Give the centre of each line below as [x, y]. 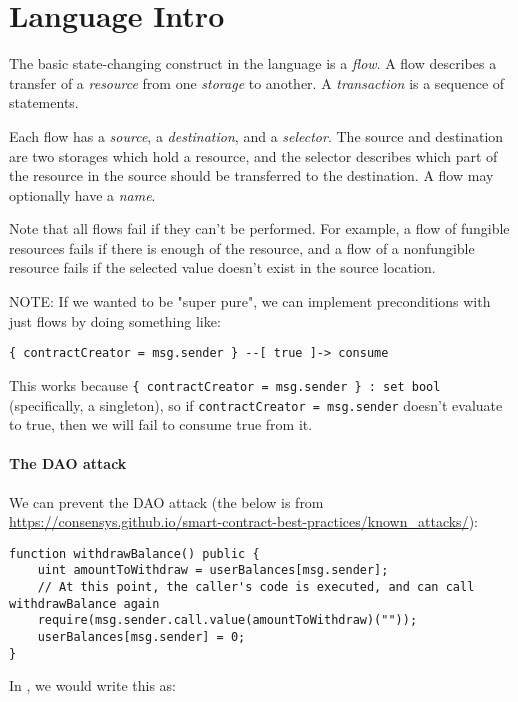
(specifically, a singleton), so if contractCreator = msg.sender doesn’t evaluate [256, 404]
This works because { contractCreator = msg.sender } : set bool [225, 384]
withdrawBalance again [84, 603]
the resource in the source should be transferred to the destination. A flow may [251, 175]
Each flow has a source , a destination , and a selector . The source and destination [256, 135]
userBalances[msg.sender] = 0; [141, 637]
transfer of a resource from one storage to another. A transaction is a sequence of [257, 82]
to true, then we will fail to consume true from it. [161, 424]
